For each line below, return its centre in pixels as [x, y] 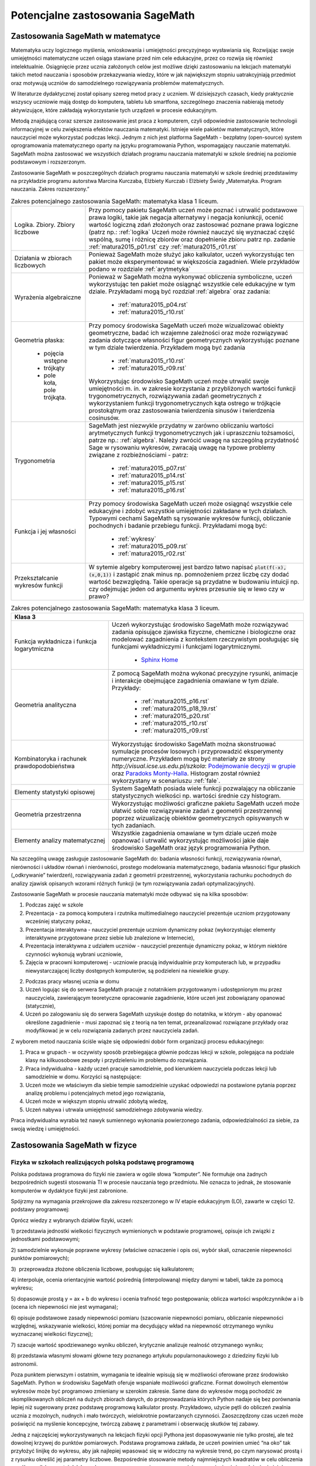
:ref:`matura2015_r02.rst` [152, 554]
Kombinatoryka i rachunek [51, 759]
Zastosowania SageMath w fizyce [74, 1146]
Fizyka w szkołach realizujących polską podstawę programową [102, 1162]
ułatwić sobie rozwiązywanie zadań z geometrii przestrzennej [197, 811]
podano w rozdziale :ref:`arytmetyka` [140, 269]
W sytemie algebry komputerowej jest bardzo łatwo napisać [171, 567]
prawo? [99, 596]
